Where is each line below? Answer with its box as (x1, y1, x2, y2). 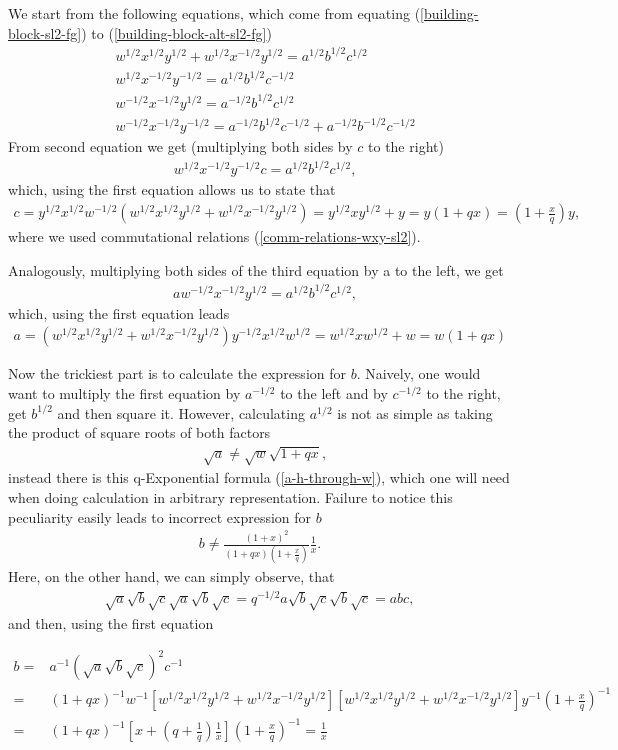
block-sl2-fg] (8, 22, 82, 43)
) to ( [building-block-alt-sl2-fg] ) (81, 22, 272, 43)
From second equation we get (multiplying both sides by (8, 136, 353, 157)
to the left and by (280, 383, 388, 403)
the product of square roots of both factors (8, 422, 271, 443)
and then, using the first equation (8, 612, 214, 633)
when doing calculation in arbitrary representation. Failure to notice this (8, 486, 453, 507)
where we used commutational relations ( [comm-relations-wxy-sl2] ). (8, 226, 421, 247)
